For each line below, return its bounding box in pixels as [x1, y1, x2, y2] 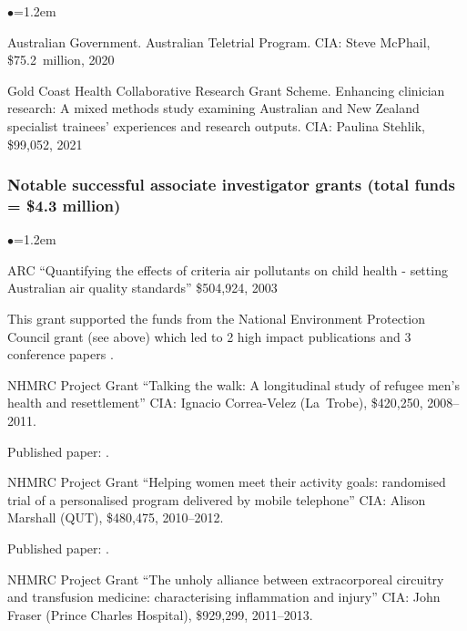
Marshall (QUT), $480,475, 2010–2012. [7, 508, 224, 527]
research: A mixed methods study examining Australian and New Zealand [7, 98, 420, 118]
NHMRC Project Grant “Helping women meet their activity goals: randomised [7, 472, 446, 491]
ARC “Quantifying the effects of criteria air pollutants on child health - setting [7, 260, 448, 279]
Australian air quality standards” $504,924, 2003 [7, 278, 278, 297]
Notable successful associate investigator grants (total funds [7, 173, 455, 196]
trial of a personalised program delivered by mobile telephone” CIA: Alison [7, 490, 426, 509]
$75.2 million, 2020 [7, 50, 115, 69]
